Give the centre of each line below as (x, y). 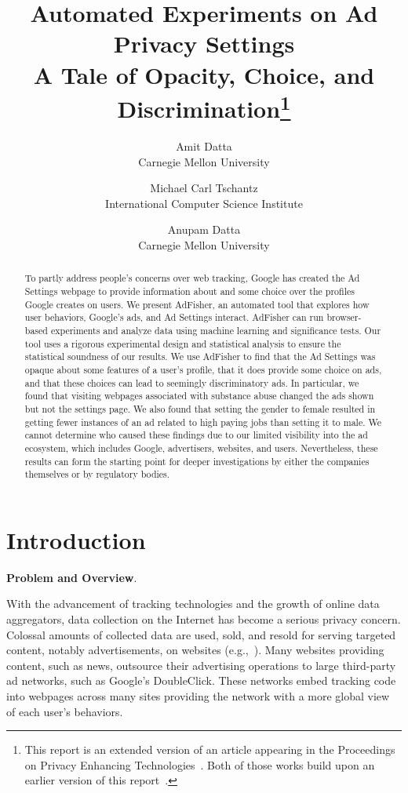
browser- (344, 317)
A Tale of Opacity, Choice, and (204, 74)
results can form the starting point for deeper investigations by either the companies (197, 461)
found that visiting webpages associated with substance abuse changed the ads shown (199, 396)
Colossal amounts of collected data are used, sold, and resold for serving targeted (201, 634)
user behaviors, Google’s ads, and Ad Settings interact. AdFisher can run (174, 317)
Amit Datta (204, 146)
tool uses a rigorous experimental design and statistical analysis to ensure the (183, 343)
